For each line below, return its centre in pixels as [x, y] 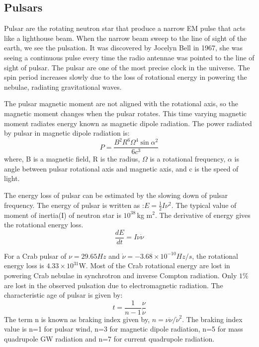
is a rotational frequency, [188, 159]
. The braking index [212, 319]
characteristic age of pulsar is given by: [63, 295]
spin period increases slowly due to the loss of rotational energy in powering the [126, 77]
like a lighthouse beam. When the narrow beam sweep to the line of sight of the [126, 38]
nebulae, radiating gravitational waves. [63, 87]
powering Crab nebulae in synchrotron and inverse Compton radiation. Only [121, 275]
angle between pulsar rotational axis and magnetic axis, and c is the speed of [121, 168]
